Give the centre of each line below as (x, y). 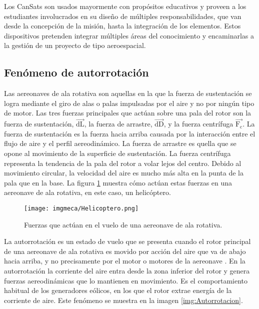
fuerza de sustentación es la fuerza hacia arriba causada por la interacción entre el (130, 133)
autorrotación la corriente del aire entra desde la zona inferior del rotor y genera (127, 270)
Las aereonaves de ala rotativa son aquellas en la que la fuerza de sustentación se (128, 93)
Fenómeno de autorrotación (76, 72)
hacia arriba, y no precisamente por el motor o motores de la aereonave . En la (125, 261)
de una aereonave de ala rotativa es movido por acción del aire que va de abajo (125, 251)
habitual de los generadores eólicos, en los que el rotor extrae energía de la (118, 290)
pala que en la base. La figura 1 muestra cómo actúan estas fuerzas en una (118, 182)
